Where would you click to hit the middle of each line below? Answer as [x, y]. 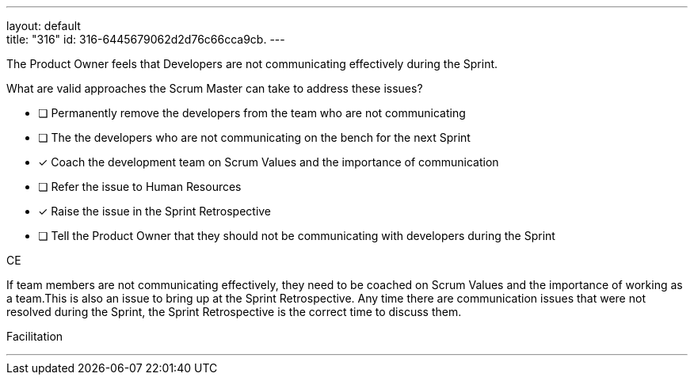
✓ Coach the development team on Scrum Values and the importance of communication [269, 162]
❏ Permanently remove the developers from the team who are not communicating [252, 113]
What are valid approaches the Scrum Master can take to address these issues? [215, 88]
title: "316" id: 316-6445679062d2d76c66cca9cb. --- [146, 39]
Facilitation [35, 336]
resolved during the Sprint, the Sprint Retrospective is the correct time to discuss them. [234, 312]
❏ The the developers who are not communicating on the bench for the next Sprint [254, 137]
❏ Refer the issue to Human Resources [140, 187]
